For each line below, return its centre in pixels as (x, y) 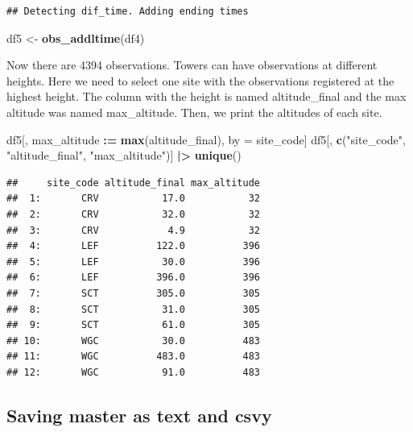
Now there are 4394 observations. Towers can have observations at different (192, 65)
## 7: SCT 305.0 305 (133, 293)
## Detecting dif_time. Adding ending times (128, 11)
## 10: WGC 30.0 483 (133, 341)
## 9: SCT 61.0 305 (133, 325)
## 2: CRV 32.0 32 (133, 214)
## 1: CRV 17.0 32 (133, 199)
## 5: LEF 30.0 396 (133, 262)
